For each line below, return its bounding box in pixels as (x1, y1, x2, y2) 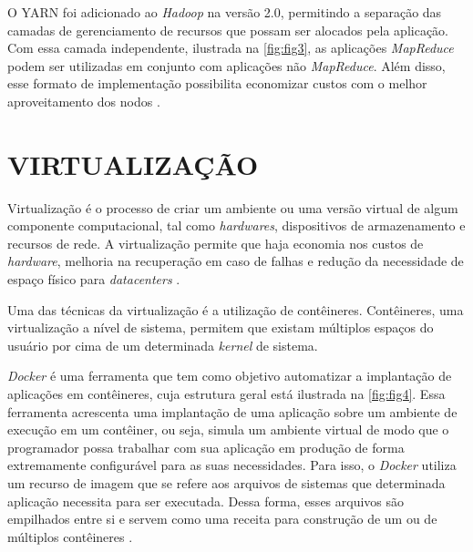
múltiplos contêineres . (7, 526, 133, 546)
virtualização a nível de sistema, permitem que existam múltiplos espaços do (7, 318, 434, 337)
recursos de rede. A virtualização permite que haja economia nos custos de (7, 233, 424, 252)
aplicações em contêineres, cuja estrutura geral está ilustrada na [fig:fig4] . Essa (7, 384, 446, 404)
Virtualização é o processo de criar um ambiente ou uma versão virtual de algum (7, 198, 458, 217)
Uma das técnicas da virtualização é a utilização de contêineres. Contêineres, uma (7, 300, 464, 319)
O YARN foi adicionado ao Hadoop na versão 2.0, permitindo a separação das (7, 3, 442, 21)
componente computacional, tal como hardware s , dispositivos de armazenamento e (7, 216, 466, 235)
